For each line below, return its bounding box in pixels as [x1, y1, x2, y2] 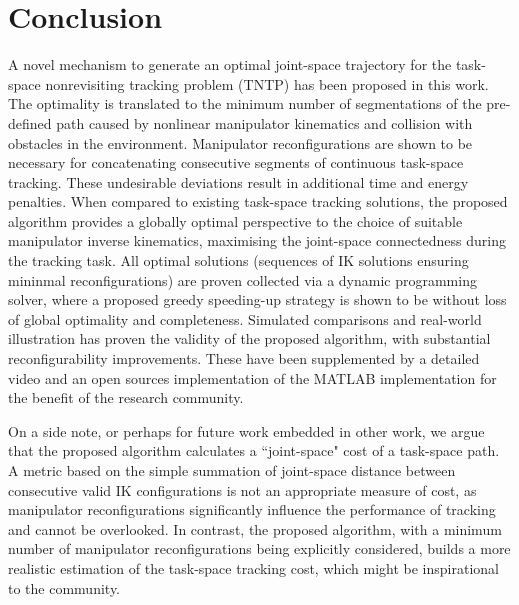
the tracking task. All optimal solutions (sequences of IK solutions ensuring [8, 250, 469, 271]
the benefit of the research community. [8, 387, 244, 408]
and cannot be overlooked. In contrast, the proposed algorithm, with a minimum [8, 518, 502, 539]
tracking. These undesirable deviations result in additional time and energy [8, 171, 469, 192]
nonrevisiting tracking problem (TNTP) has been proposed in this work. [45, 73, 489, 94]
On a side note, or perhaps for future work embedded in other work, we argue [8, 420, 485, 441]
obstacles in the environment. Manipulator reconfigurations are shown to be [8, 132, 473, 153]
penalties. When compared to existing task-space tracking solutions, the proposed [8, 191, 508, 212]
